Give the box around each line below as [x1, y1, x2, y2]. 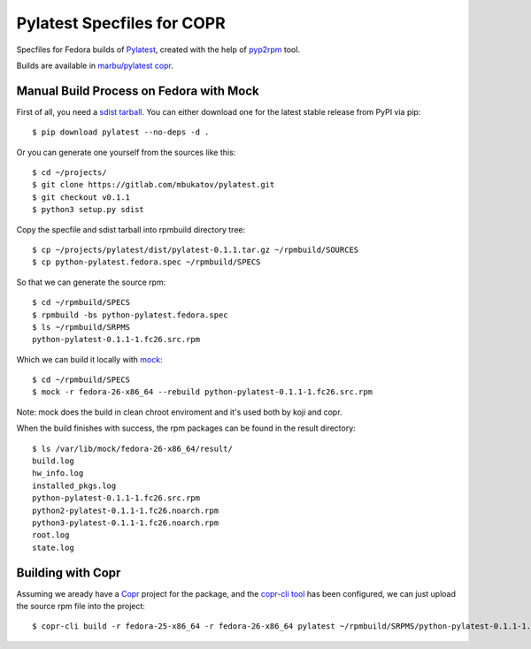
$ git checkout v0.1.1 [32, 192, 131, 202]
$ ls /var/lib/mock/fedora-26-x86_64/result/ [32, 443, 234, 454]
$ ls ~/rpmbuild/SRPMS [32, 322, 131, 332]
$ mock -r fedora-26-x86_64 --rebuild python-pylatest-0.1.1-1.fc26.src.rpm [32, 387, 373, 397]
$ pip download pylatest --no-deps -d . [32, 127, 210, 137]
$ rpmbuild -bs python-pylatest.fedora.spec [32, 309, 229, 320]
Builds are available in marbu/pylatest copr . [16, 60, 174, 71]
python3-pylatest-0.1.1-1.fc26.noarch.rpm [32, 518, 219, 528]
